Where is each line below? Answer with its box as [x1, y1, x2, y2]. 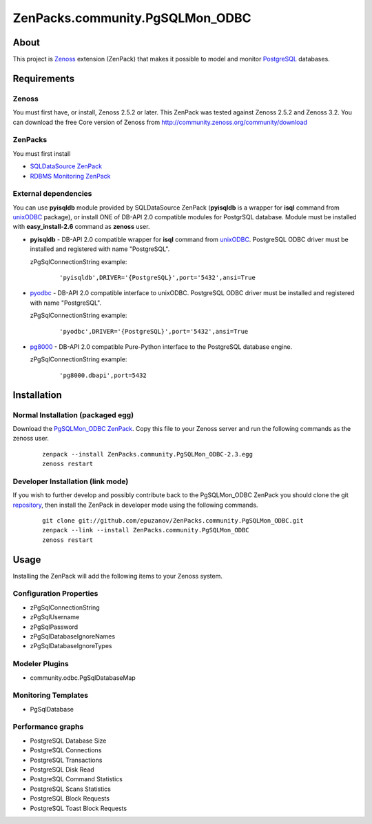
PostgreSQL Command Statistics [30, 775, 123, 783]
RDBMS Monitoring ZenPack [30, 172, 111, 180]
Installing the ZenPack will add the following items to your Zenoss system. [12, 572, 223, 580]
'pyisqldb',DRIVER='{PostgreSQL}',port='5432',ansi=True [59, 274, 256, 282]
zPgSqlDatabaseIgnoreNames [30, 632, 116, 641]
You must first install [12, 149, 71, 158]
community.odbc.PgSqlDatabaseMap [30, 673, 136, 682]
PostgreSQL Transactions [30, 756, 103, 764]
